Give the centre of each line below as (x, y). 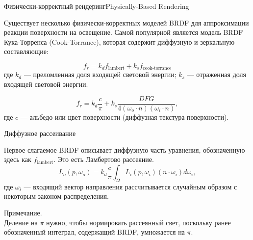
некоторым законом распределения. (56, 196)
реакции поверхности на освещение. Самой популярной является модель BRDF (124, 32)
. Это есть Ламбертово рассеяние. (104, 159)
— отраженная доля (217, 74)
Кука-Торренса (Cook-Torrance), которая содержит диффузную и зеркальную (119, 41)
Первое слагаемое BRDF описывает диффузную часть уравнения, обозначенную (125, 149)
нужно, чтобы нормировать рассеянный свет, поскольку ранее (139, 222)
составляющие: (26, 51)
